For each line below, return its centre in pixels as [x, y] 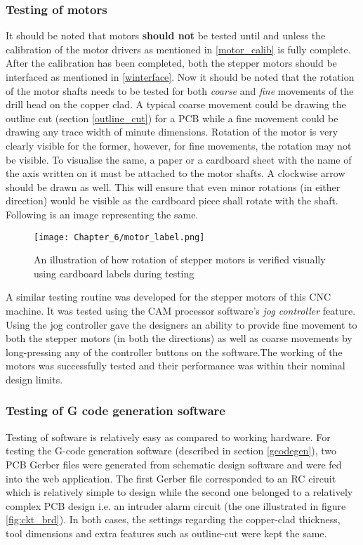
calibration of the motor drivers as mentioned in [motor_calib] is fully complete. [178, 49]
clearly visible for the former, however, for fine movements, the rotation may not [179, 145]
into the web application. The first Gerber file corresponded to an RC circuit [171, 478]
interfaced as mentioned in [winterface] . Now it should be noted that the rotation [180, 77]
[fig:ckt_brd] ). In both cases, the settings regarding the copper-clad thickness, [173, 519]
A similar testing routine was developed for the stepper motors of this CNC [169, 297]
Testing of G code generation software [115, 411]
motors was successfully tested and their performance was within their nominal [176, 366]
